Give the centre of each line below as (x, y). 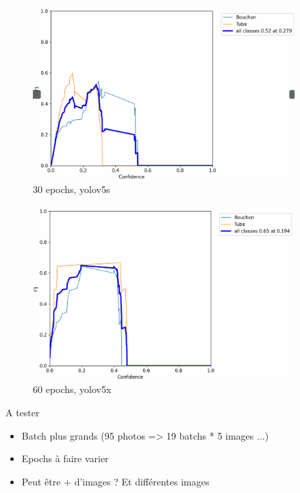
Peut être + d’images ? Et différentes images (115, 481)
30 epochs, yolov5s (72, 189)
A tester (23, 413)
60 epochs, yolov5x (72, 389)
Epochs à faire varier (65, 458)
